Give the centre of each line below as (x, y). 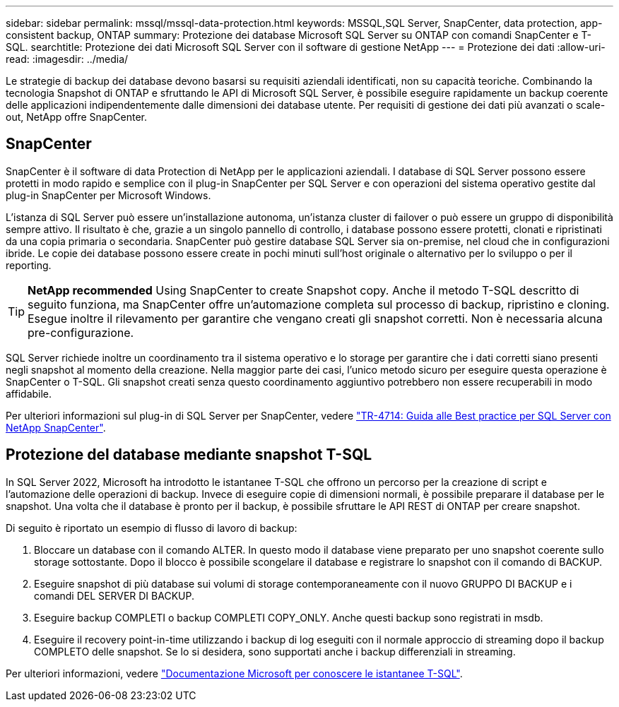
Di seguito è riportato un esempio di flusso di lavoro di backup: (152, 528)
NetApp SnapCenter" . (56, 427)
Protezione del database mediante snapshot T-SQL (189, 455)
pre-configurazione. (81, 332)
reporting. (29, 265)
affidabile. (29, 393)
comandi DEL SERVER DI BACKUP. (114, 595)
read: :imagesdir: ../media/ (67, 59)
